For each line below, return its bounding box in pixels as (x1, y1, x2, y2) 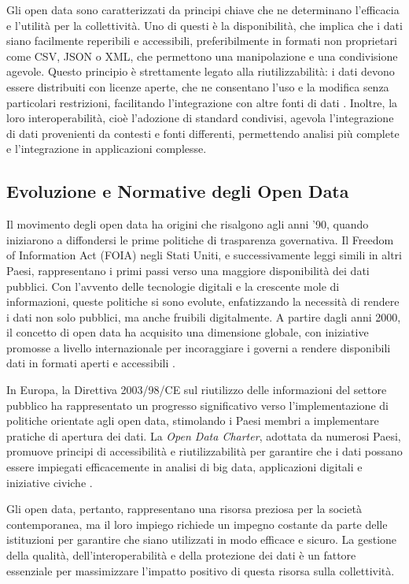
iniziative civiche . (6, 474, 93, 490)
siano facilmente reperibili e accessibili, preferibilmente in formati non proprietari (6, 32, 397, 49)
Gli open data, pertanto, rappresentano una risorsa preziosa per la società (6, 500, 362, 517)
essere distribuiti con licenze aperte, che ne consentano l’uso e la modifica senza (6, 78, 389, 95)
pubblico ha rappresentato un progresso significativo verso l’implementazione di (6, 396, 389, 413)
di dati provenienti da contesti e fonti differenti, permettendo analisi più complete (6, 125, 400, 141)
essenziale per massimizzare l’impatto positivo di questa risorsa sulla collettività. (6, 562, 395, 578)
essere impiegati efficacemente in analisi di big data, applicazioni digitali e (6, 459, 363, 475)
